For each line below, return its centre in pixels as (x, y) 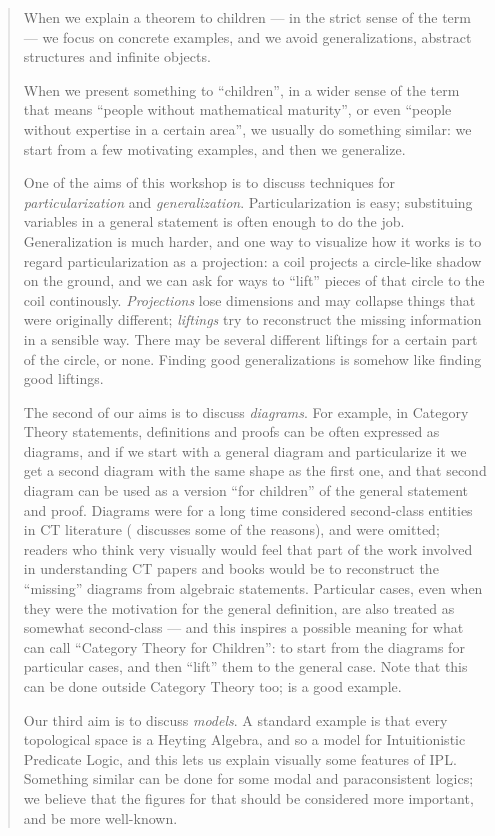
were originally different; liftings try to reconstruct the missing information (252, 319)
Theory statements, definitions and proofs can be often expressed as (231, 431)
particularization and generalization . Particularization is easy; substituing (248, 201)
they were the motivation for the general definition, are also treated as (239, 607)
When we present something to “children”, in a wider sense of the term (241, 89)
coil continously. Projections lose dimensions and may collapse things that (249, 299)
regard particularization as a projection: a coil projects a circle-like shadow (252, 260)
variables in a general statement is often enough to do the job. (214, 221)
